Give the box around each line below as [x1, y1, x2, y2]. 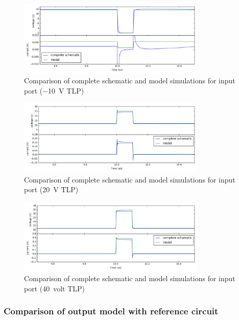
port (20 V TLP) [24, 184, 79, 195]
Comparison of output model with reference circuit [4, 305, 219, 317]
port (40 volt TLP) [24, 283, 85, 293]
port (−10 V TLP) [24, 85, 84, 96]
